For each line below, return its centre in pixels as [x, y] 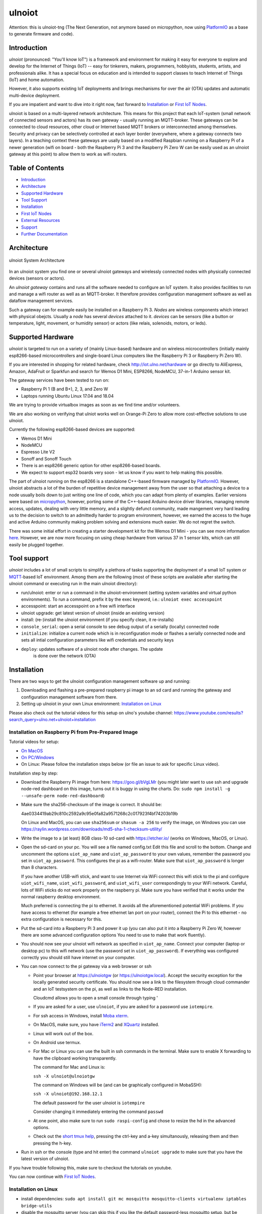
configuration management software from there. [69, 697]
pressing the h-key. [53, 1143]
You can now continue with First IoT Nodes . [52, 1177]
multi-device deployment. [35, 95]
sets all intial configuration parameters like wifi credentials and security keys [98, 640]
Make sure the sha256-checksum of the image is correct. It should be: [91, 805]
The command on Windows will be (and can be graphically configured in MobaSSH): [118, 1085]
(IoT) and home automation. [37, 80]
